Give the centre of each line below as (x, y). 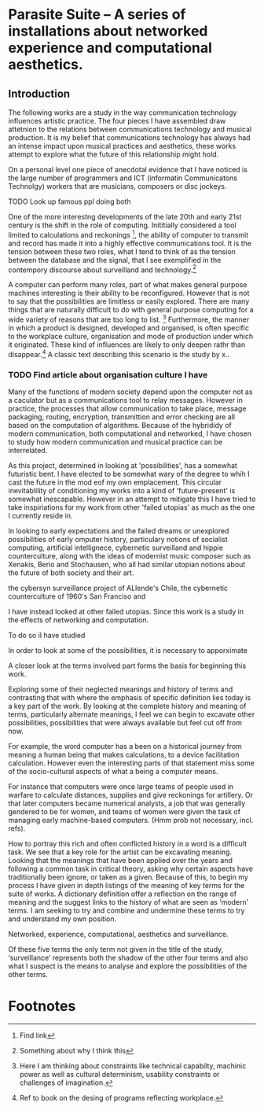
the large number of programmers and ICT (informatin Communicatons (123, 178)
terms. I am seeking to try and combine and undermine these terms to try (126, 910)
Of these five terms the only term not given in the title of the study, (116, 949)
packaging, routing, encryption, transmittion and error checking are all (122, 417)
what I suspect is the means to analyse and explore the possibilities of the (128, 966)
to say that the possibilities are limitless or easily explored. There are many (129, 301)
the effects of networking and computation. (79, 620)
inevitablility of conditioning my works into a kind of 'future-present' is (122, 490)
